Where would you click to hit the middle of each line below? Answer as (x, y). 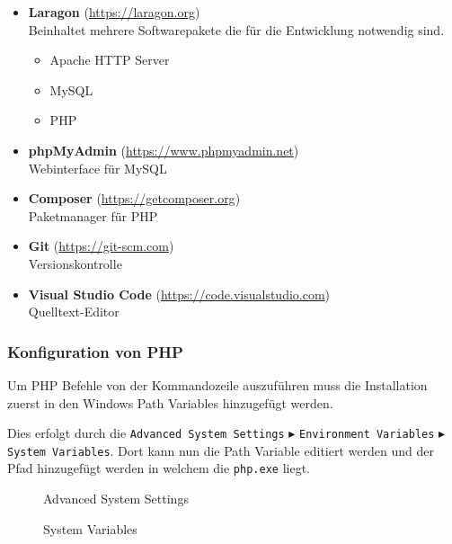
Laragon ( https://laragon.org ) (114, 12)
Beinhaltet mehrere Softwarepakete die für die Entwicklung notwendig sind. (236, 29)
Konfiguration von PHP (95, 351)
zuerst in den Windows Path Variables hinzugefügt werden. (170, 402)
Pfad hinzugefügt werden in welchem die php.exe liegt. (159, 468)
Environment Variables (367, 435)
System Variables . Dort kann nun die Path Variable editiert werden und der (221, 450)
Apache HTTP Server (110, 60)
